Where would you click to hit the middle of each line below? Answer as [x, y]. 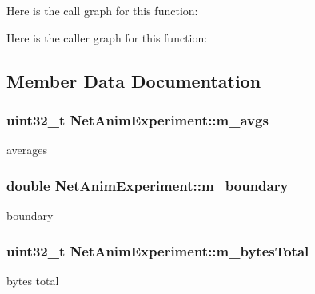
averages [27, 150]
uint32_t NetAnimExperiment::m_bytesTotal [158, 250]
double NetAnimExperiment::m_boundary [148, 185]
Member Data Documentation [134, 80]
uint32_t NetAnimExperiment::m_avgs [138, 119]
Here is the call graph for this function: [102, 10]
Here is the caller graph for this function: [107, 37]
